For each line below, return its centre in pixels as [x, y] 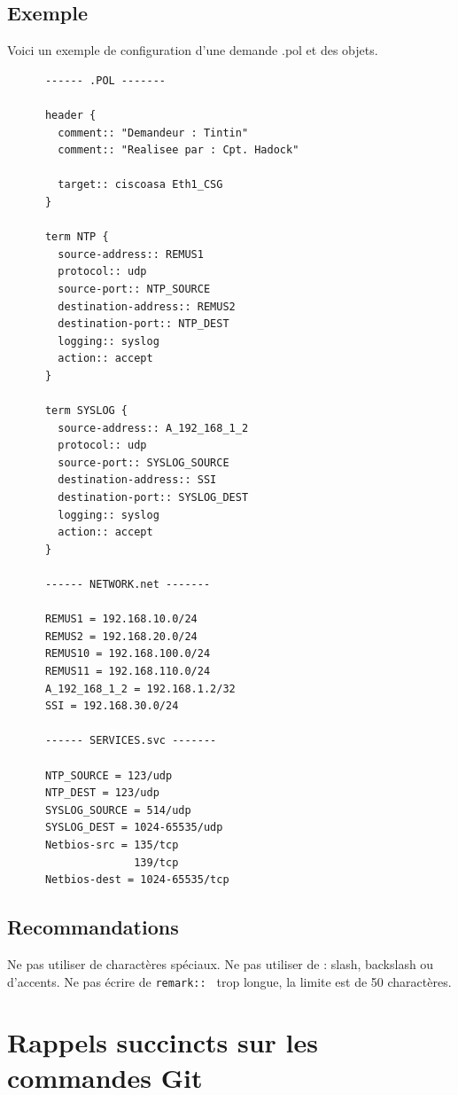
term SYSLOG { [86, 411]
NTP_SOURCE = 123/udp [109, 775]
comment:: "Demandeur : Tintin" [153, 133]
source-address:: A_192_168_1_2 [153, 428]
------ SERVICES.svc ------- [131, 741]
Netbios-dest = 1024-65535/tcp [137, 880]
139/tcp [156, 862]
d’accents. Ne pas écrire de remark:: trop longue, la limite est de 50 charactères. [229, 981]
